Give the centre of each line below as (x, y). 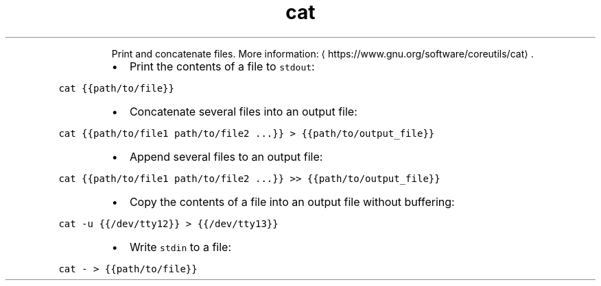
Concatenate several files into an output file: (243, 111)
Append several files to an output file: (226, 156)
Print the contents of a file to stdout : (222, 66)
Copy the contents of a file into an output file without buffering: (292, 201)
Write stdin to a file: (180, 247)
